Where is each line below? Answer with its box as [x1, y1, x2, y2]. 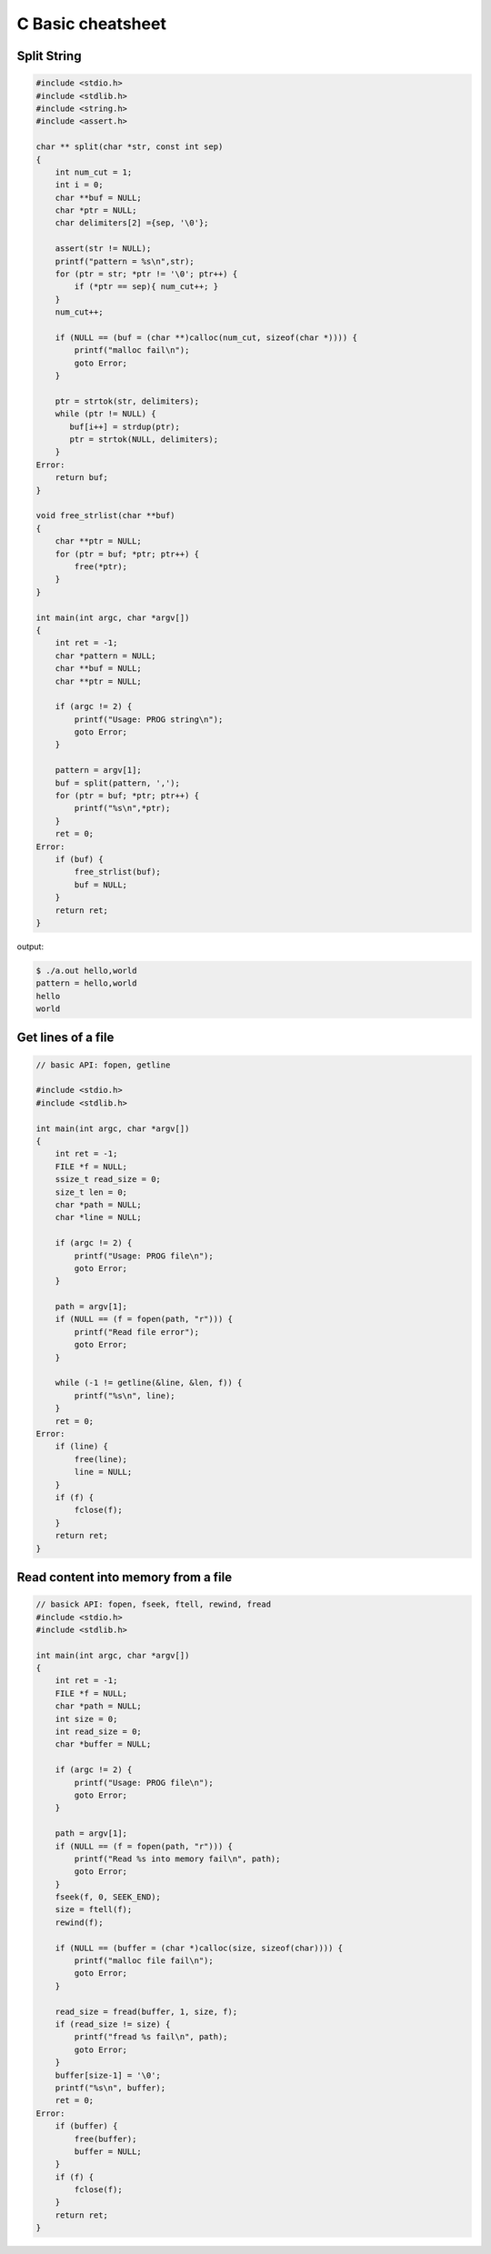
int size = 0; [55, 1714, 118, 1724]
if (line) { [55, 1441, 109, 1452]
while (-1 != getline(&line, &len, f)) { [55, 1377, 243, 1388]
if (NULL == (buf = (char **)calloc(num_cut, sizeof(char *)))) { [55, 332, 358, 343]
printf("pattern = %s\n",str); [55, 255, 195, 266]
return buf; [55, 473, 109, 483]
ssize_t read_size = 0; [55, 1174, 161, 1185]
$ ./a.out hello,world [35, 965, 137, 976]
